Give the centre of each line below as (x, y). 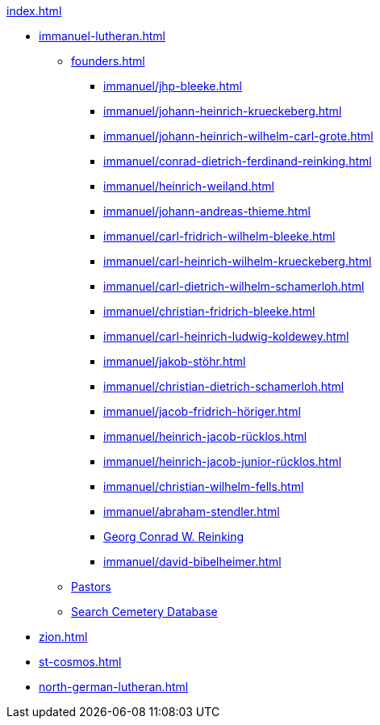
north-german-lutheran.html (114, 687)
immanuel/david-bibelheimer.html (192, 562)
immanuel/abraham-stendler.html (192, 511)
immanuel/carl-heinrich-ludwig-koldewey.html (226, 336)
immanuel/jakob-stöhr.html (175, 361)
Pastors (91, 587)
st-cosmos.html (80, 662)
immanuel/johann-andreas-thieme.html (207, 211)
